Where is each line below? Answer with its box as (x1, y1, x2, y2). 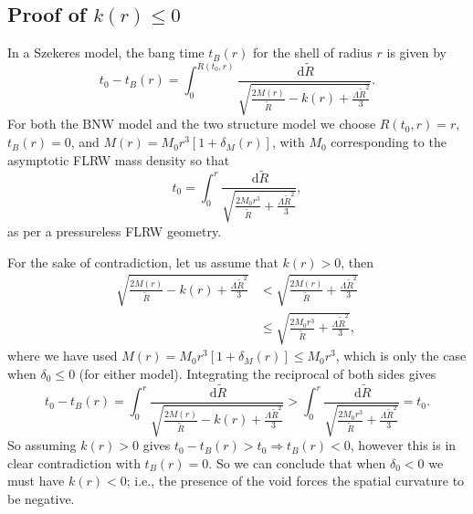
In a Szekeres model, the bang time (7, 43, 205, 62)
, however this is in (350, 435, 457, 455)
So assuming (7, 435, 77, 455)
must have (7, 471, 65, 490)
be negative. (7, 488, 75, 508)
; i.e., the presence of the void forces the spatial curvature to (126, 471, 465, 490)
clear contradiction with (7, 453, 141, 472)
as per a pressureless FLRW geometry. (7, 221, 222, 240)
